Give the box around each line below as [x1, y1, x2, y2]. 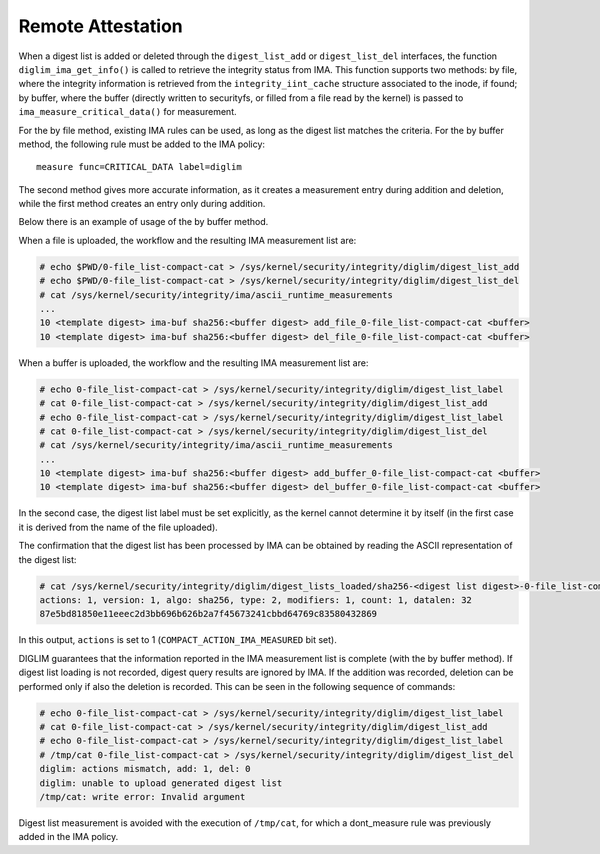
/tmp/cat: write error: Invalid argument [39, 791, 246, 802]
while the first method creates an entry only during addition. [18, 198, 266, 210]
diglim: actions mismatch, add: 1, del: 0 [39, 763, 251, 775]
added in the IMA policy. [18, 831, 119, 843]
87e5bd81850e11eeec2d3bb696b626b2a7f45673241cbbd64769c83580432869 [39, 608, 378, 620]
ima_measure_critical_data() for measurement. [18, 106, 237, 118]
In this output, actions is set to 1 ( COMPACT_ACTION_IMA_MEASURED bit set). [18, 634, 337, 646]
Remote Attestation [18, 15, 184, 37]
